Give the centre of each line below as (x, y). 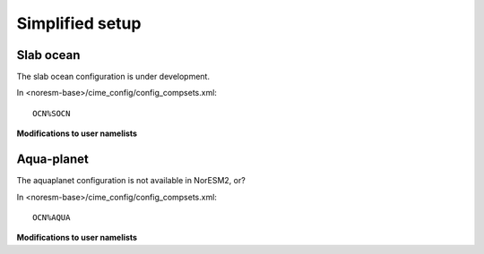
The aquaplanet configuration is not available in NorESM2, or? (131, 181)
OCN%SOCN (52, 113)
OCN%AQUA (52, 217)
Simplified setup (79, 23)
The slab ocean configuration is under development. (113, 77)
